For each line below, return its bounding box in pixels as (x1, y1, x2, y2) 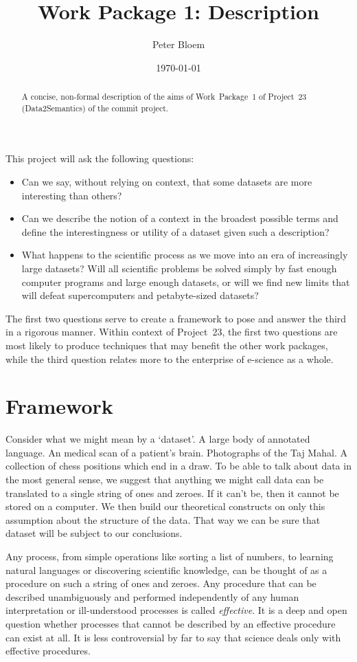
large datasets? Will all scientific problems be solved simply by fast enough (21, 261, 337, 275)
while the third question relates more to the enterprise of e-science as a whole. (5, 351, 334, 366)
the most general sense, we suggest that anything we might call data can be (5, 472, 324, 487)
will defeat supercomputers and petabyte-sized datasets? (21, 288, 259, 302)
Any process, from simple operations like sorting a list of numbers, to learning (5, 549, 334, 564)
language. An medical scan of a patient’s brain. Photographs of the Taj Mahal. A (5, 445, 347, 459)
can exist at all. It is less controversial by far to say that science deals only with (5, 630, 341, 644)
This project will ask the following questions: (5, 151, 194, 166)
